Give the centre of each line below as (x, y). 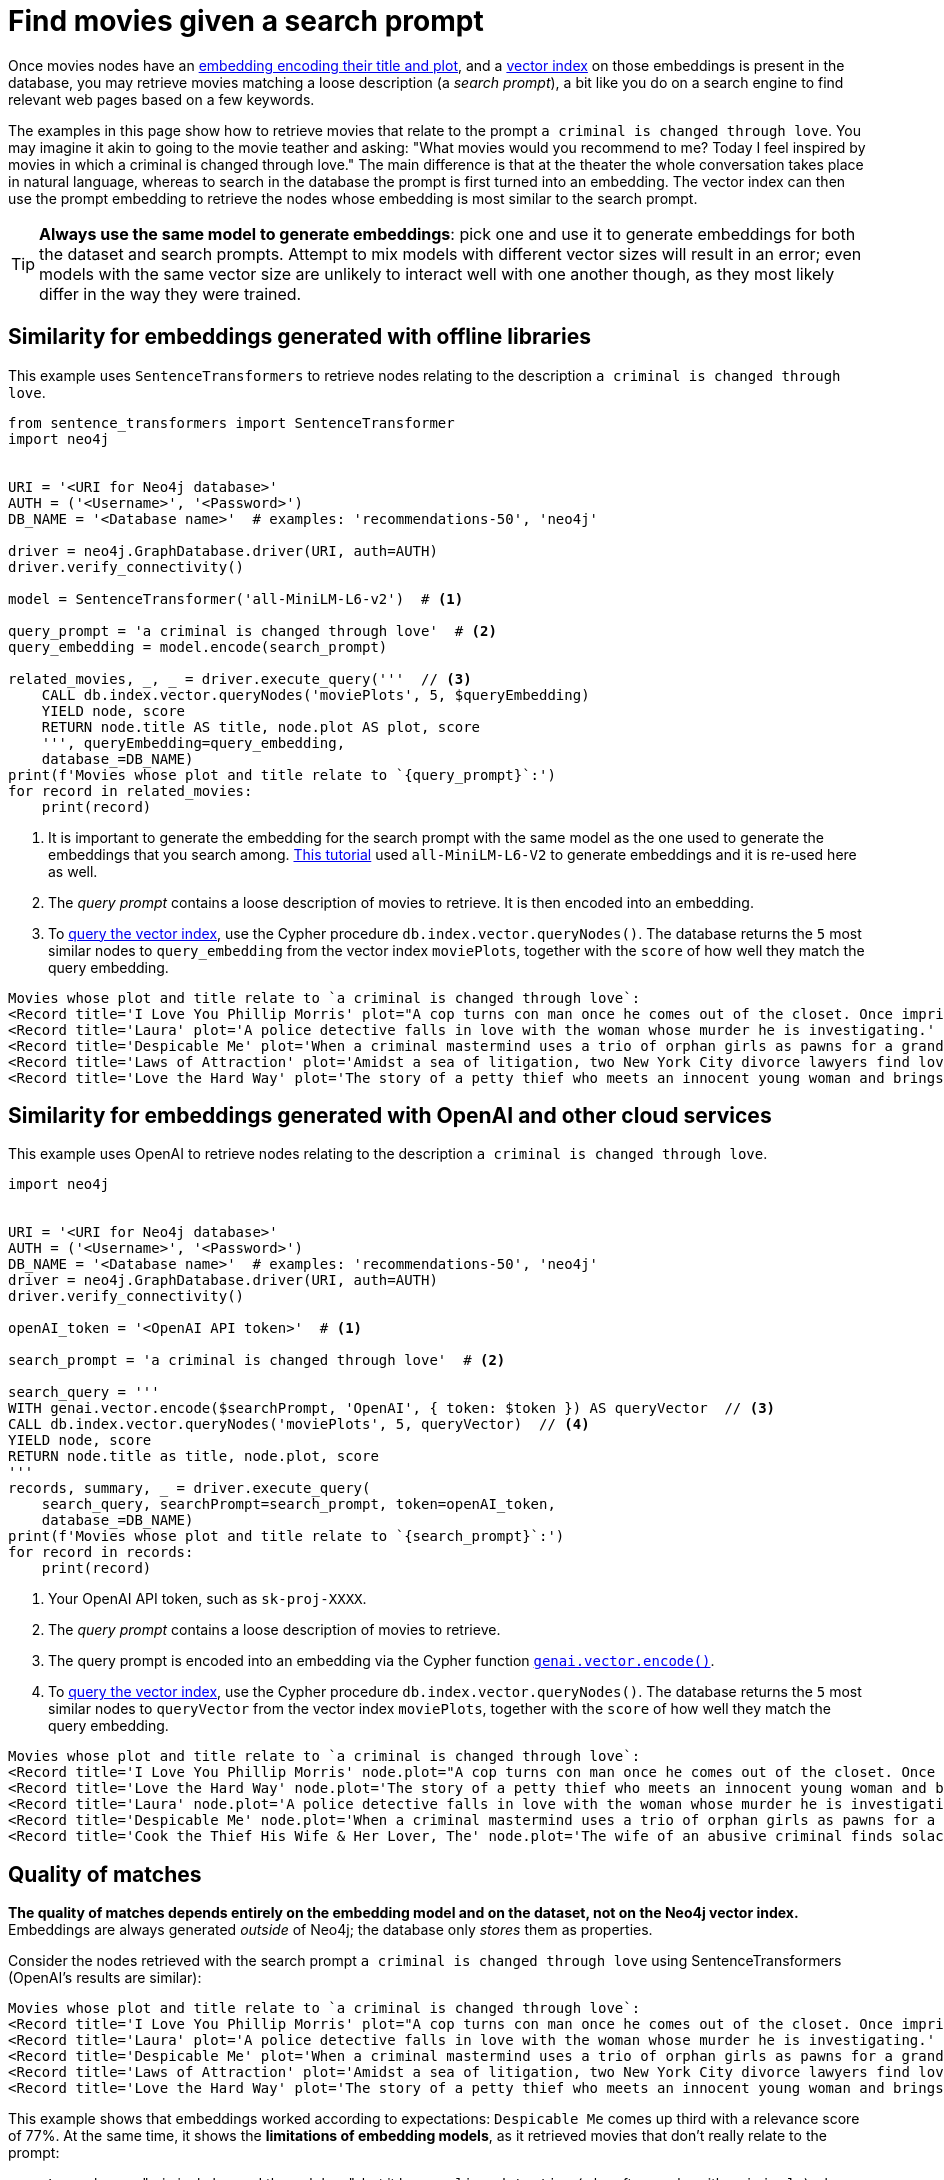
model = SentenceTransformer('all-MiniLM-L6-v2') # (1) (236, 598)
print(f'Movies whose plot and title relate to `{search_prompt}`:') (286, 1536)
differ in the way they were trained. (170, 293)
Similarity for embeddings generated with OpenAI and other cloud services (390, 1116)
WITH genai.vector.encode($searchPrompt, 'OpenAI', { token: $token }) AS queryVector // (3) (392, 1408)
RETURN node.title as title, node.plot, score (193, 1456)
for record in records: (101, 1552)
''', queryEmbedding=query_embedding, (193, 742)
